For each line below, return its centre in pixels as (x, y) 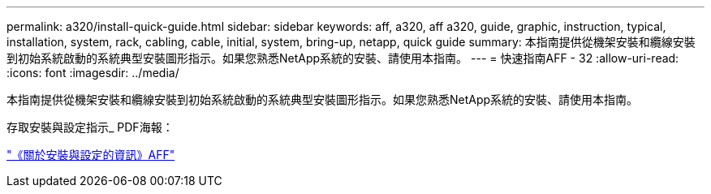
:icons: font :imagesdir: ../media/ (93, 73)
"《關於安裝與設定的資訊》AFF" (91, 155)
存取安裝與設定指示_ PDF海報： (90, 127)
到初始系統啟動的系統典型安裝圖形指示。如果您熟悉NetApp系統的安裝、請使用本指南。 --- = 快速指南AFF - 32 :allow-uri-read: (343, 58)
